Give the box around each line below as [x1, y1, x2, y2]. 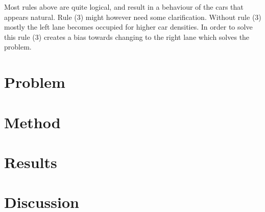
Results [4, 151, 57, 172]
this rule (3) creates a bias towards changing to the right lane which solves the [4, 31, 250, 42]
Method [4, 111, 61, 132]
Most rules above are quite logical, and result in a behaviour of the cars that [4, 2, 244, 12]
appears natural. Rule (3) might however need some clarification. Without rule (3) [4, 11, 261, 22]
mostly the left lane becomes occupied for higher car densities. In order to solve [4, 21, 253, 32]
